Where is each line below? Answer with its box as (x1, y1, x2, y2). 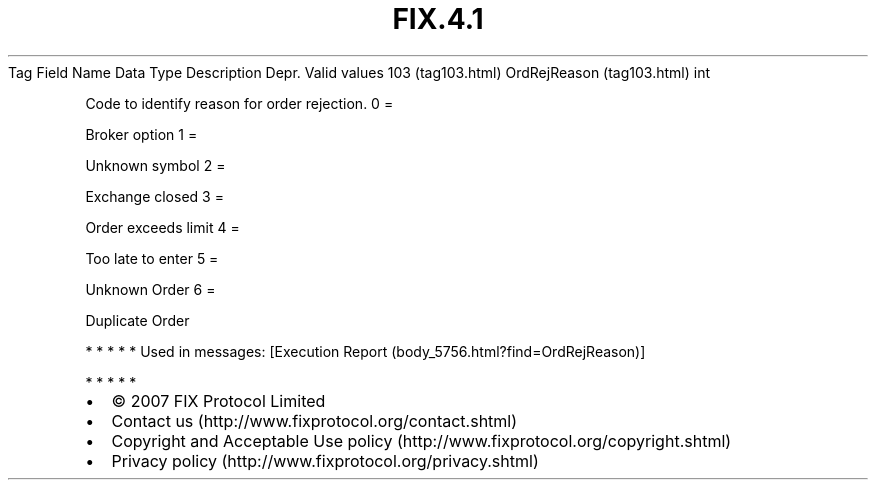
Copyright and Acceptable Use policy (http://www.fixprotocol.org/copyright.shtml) (111, 430, 732, 451)
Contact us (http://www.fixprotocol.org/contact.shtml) (111, 410, 518, 431)
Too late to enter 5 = (85, 249, 219, 267)
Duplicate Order (85, 311, 190, 329)
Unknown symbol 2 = (85, 156, 226, 174)
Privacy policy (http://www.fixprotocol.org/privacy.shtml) (111, 450, 539, 471)
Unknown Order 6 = (85, 280, 216, 298)
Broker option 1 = (85, 125, 198, 143)
